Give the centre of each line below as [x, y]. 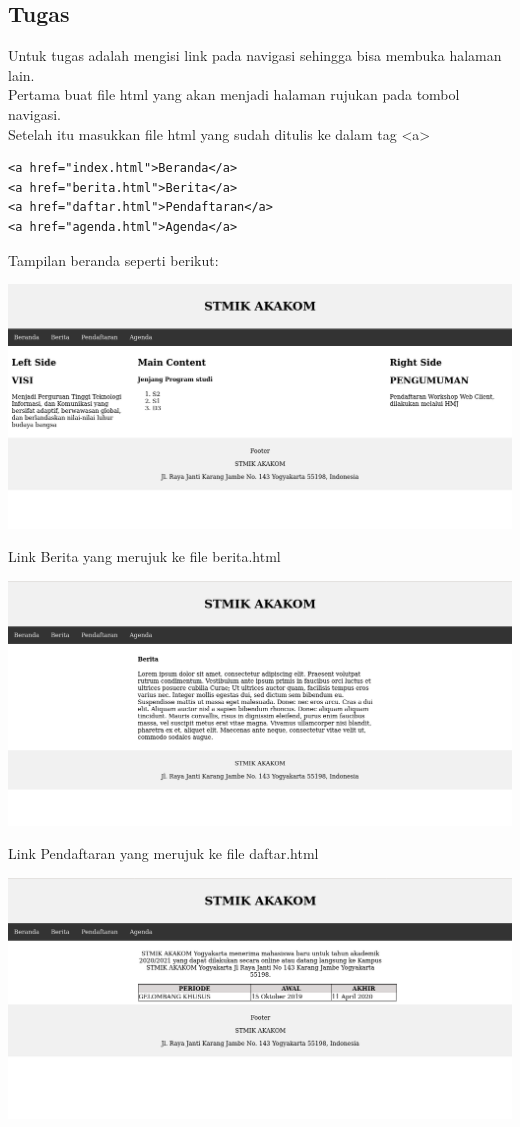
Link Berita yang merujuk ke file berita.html [144, 556]
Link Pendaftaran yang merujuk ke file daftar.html [163, 853]
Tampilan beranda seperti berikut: [113, 259]
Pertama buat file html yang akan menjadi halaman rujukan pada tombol [234, 94]
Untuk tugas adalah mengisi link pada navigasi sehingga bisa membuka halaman [255, 55]
